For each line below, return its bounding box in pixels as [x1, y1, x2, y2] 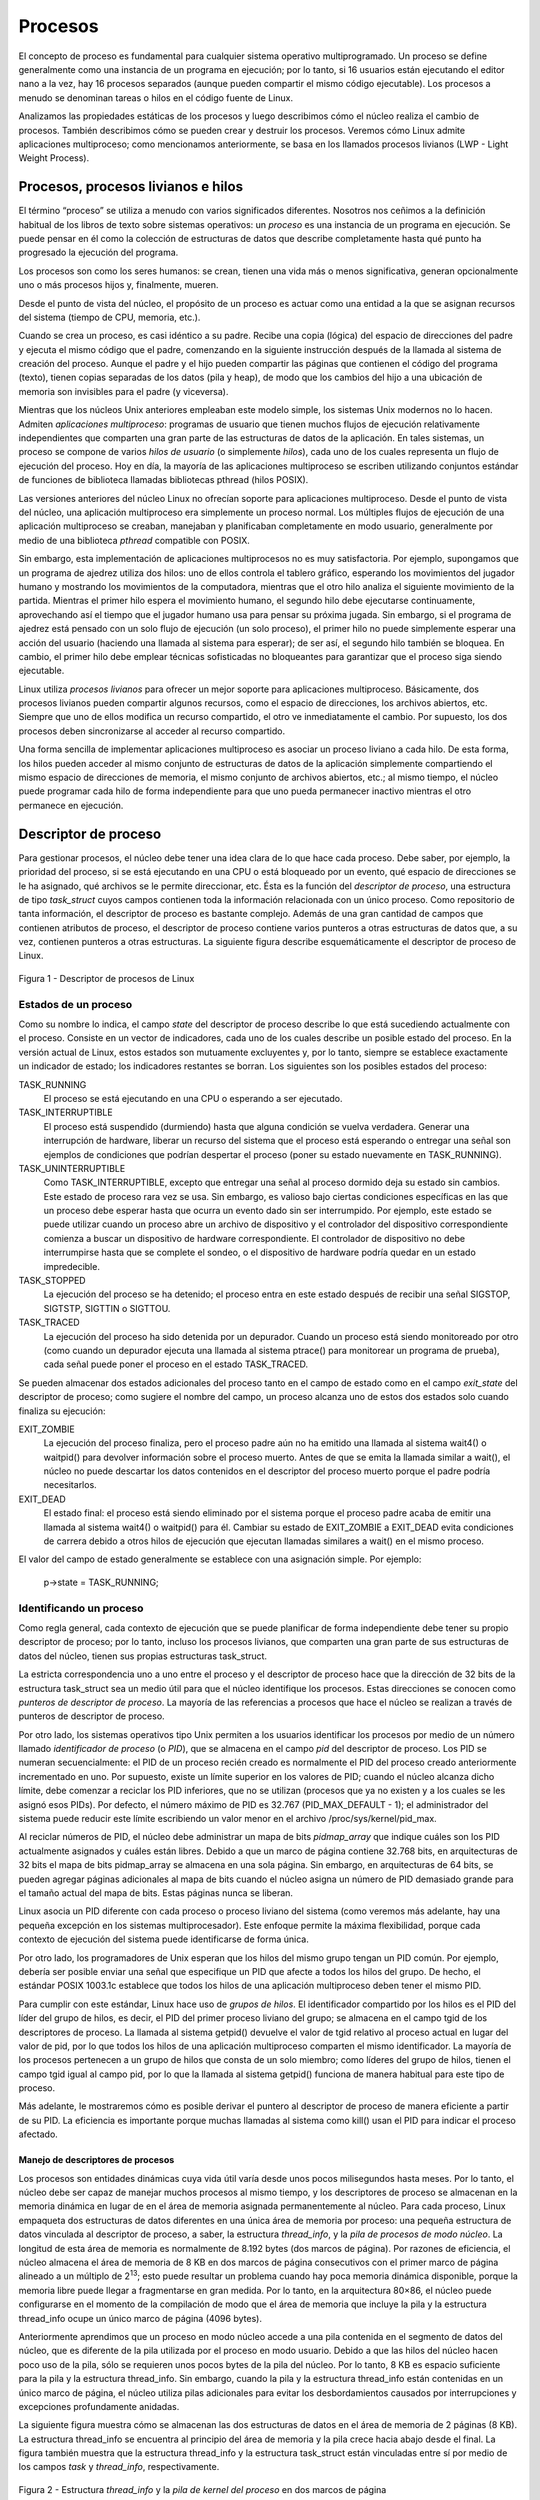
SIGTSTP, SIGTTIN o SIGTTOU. [43, 1302, 171, 1314]
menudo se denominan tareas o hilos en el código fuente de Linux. [18, 91, 294, 104]
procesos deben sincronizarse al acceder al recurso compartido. [18, 725, 285, 737]
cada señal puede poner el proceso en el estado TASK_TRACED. [43, 1358, 309, 1370]
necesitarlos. [43, 1479, 97, 1491]
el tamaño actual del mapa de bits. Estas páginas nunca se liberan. [18, 1887, 294, 1899]
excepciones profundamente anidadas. [18, 2400, 180, 2412]
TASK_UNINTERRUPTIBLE [18, 1162, 126, 1174]
